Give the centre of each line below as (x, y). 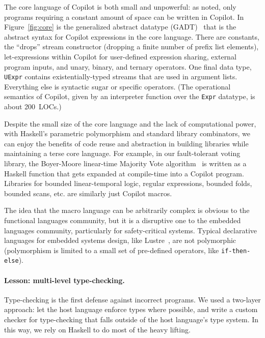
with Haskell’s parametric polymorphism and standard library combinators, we (127, 133)
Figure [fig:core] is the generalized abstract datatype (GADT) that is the (120, 27)
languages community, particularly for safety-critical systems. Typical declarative (131, 230)
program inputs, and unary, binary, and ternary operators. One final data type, (128, 66)
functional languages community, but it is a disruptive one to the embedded (123, 220)
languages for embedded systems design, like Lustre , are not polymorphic (120, 240)
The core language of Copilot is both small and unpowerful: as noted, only (120, 7)
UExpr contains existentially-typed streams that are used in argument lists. (121, 76)
